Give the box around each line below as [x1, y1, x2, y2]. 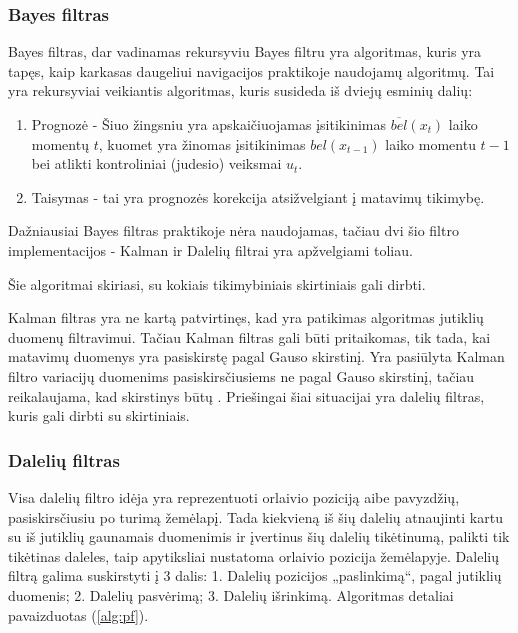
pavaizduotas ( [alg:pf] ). [8, 604, 149, 625]
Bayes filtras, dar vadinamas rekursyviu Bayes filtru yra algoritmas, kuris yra [8, 41, 482, 62]
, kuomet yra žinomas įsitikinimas [98, 133, 306, 154]
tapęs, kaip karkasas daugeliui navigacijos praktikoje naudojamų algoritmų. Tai [8, 60, 495, 81]
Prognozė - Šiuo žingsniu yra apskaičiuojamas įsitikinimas [31, 114, 386, 134]
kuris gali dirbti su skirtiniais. [8, 405, 190, 426]
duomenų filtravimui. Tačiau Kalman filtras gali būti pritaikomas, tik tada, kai [8, 326, 491, 347]
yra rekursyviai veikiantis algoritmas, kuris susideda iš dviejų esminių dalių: [8, 80, 473, 101]
